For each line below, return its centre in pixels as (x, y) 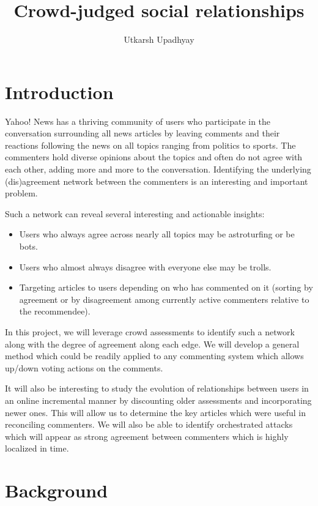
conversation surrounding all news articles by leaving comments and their (142, 133)
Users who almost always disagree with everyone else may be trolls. (145, 266)
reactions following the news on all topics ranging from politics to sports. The (150, 145)
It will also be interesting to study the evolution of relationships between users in (157, 388)
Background (57, 490)
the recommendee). (55, 311)
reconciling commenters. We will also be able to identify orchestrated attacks (149, 424)
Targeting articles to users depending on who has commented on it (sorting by (166, 287)
